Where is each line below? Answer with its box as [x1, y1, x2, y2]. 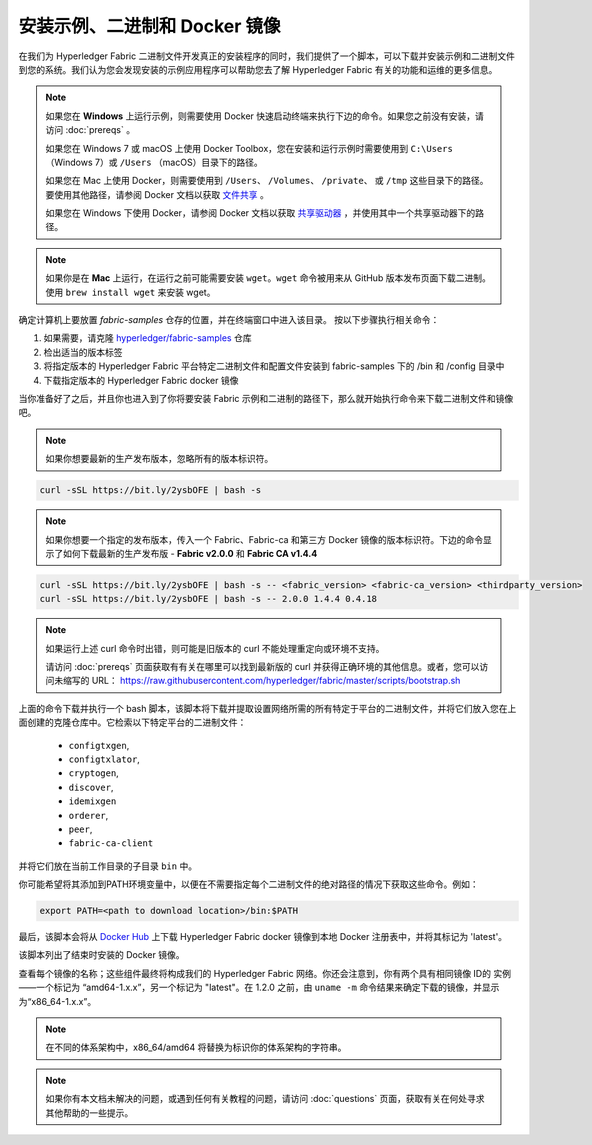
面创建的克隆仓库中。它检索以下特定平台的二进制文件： [18, 716, 247, 729]
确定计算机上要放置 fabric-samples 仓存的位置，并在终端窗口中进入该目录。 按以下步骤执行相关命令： [18, 314, 440, 326]
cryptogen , [68, 767, 119, 779]
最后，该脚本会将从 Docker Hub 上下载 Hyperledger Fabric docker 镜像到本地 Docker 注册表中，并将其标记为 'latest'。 [18, 931, 508, 943]
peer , [68, 823, 93, 835]
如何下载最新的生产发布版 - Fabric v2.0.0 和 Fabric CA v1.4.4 [62, 547, 318, 559]
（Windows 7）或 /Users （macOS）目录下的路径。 [45, 156, 264, 168]
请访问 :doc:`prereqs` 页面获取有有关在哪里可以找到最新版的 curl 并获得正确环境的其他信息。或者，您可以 [45, 661, 480, 673]
